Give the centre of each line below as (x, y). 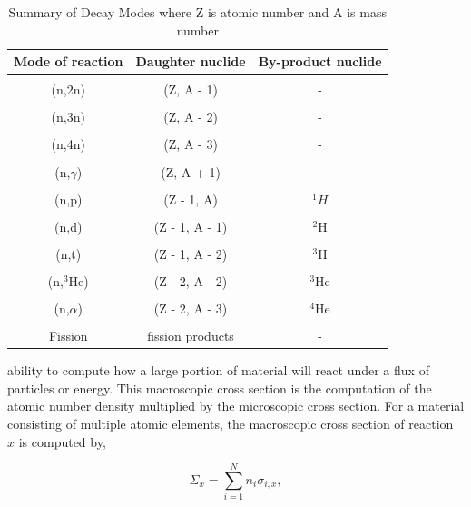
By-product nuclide (320, 61)
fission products (191, 336)
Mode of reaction (69, 61)
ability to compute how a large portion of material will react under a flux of (218, 370)
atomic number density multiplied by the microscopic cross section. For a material (236, 406)
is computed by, (62, 441)
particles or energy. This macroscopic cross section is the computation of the (220, 388)
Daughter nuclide (191, 61)
